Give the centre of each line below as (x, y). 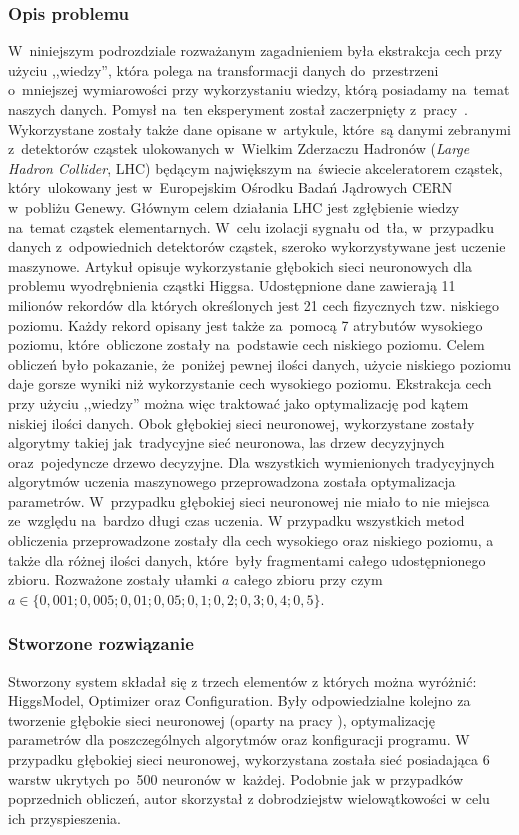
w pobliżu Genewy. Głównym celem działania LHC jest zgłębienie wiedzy (234, 206)
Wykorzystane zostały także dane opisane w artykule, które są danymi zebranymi (259, 128)
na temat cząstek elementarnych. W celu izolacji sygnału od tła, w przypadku (251, 226)
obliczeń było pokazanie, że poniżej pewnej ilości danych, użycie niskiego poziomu (260, 363)
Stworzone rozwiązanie (101, 643)
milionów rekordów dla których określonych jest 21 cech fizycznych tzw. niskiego (254, 304)
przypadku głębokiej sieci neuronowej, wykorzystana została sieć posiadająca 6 (249, 759)
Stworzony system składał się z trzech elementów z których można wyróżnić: (242, 680)
